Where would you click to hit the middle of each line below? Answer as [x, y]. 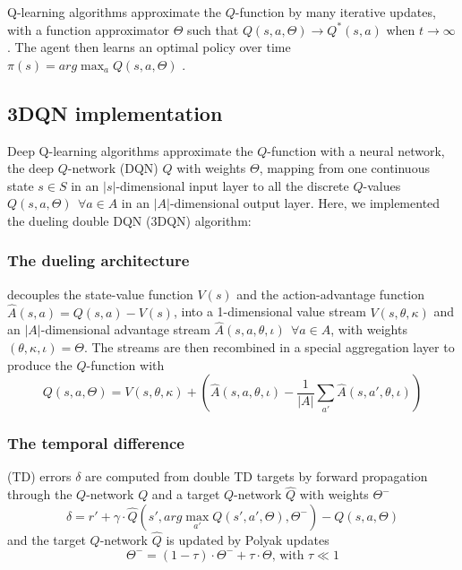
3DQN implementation [115, 112]
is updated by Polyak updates [248, 540]
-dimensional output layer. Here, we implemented [305, 203]
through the [40, 494]
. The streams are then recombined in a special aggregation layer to [269, 346]
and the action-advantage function [331, 294]
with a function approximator [88, 29]
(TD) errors [39, 476]
